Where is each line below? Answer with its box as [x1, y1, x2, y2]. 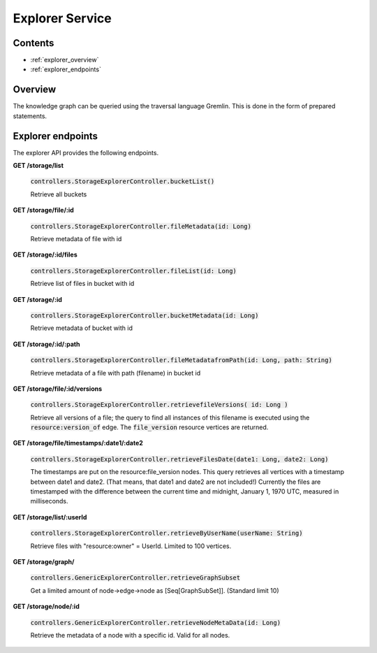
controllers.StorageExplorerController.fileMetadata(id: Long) [30, 222, 251, 230]
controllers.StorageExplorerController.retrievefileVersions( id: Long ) [30, 401, 289, 409]
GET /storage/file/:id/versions [13, 385, 103, 393]
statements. [13, 112, 47, 120]
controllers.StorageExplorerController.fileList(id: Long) [30, 266, 237, 275]
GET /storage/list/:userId [13, 512, 87, 521]
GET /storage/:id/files [13, 250, 77, 259]
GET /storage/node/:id [13, 602, 80, 611]
